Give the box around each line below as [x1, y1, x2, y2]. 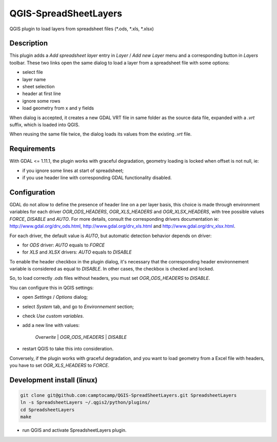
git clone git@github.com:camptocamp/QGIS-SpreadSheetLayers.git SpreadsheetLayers [20, 392, 237, 398]
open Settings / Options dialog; [22, 294, 88, 300]
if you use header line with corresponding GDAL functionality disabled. [22, 175, 172, 181]
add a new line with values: [22, 322, 80, 329]
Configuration [9, 188, 55, 197]
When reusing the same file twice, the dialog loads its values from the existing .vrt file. [9, 131, 192, 137]
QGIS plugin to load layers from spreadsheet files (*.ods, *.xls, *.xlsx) [9, 26, 154, 32]
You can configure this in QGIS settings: [9, 284, 94, 291]
